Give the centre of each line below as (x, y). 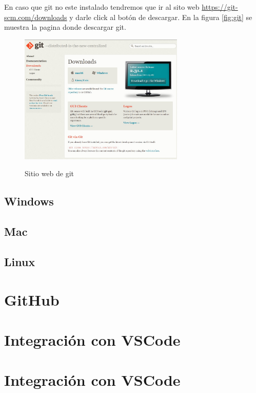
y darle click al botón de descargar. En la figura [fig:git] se (161, 17)
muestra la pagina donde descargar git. (65, 27)
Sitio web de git (50, 173)
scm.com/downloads (36, 17)
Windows (29, 201)
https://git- (220, 7)
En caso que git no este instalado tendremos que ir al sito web (102, 7)
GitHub (32, 299)
